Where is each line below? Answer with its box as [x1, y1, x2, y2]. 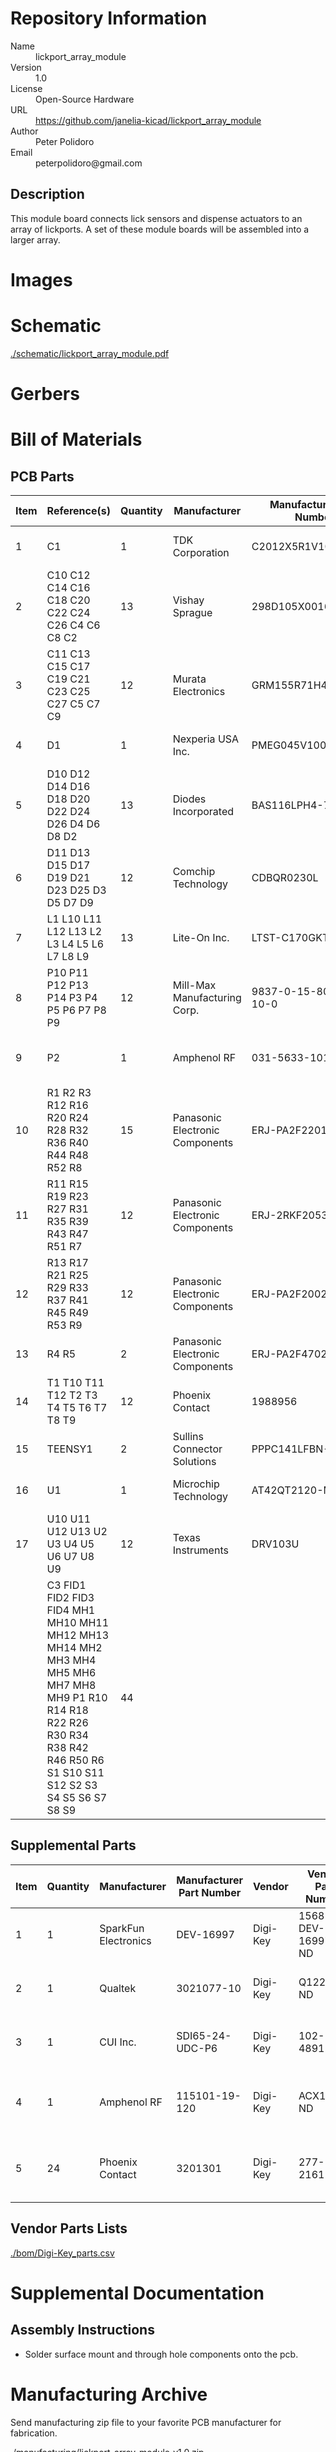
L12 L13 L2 [46, 925, 103, 939]
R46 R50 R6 [46, 1753, 105, 1767]
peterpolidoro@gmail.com [35, 157, 143, 169]
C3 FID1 [46, 1578, 87, 1592]
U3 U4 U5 [46, 1537, 95, 1551]
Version [10, 61, 42, 73]
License [10, 82, 43, 94]
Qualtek [99, 1981, 137, 1995]
